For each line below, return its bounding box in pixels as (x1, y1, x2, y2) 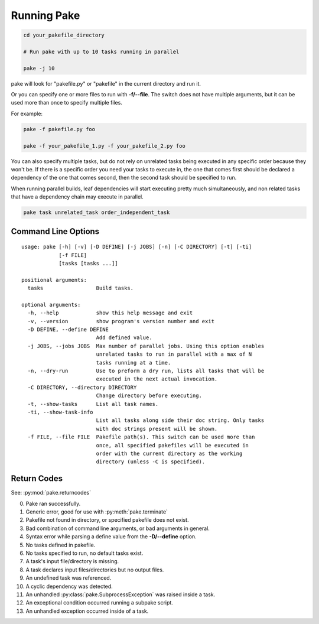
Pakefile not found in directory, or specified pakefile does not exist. (25, 516, 189, 524)
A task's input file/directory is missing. (25, 558, 119, 565)
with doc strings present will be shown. (96, 425, 218, 432)
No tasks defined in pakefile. (25, 541, 96, 548)
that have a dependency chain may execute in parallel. (11, 193, 144, 200)
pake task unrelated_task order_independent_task (23, 209, 170, 216)
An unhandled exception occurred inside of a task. (25, 607, 149, 615)
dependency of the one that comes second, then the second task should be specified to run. (11, 174, 237, 181)
